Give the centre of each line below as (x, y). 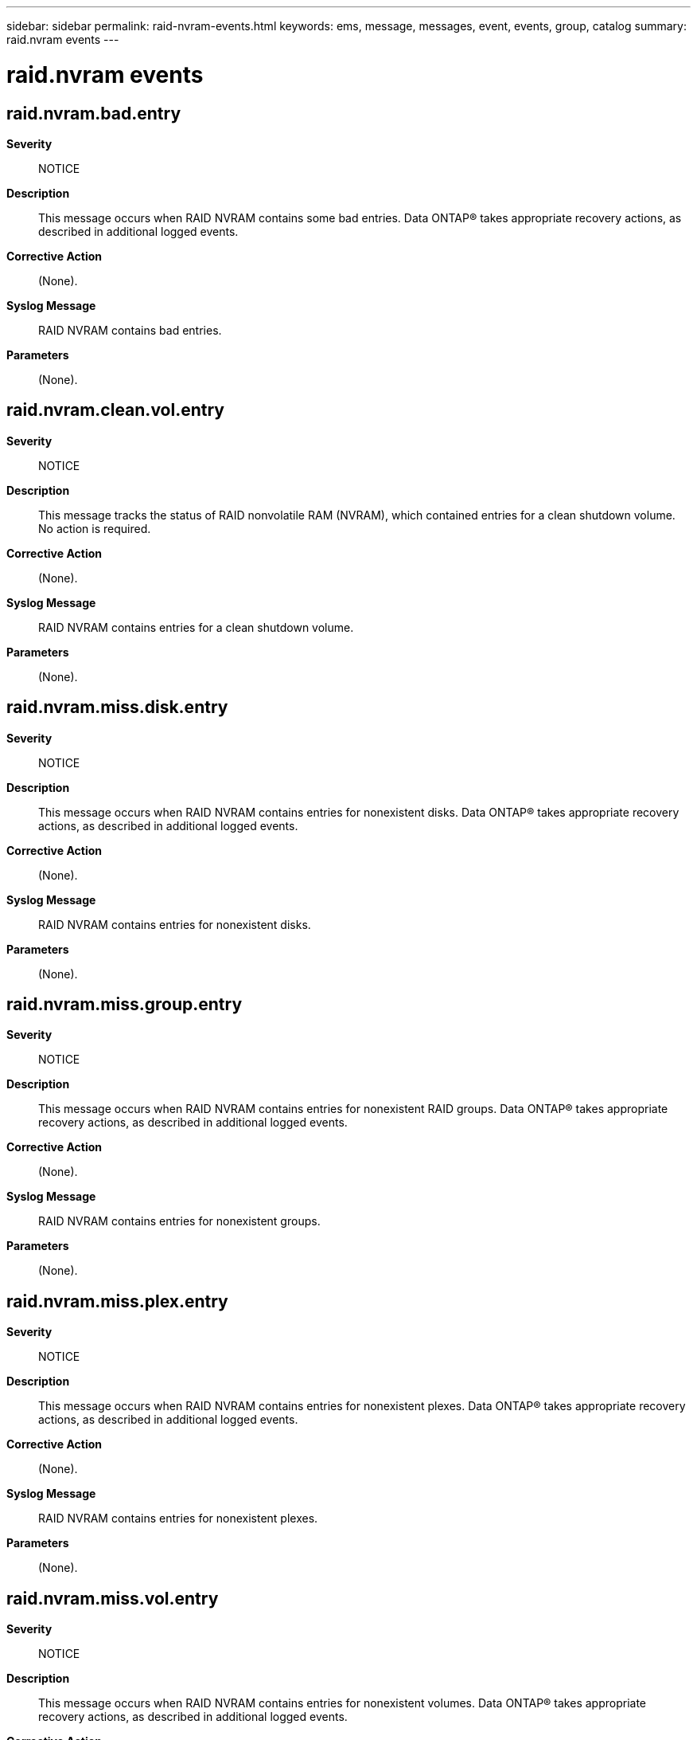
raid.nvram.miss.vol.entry (113, 1598)
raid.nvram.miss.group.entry (125, 1005)
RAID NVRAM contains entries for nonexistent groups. (179, 1221)
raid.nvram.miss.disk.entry (117, 707)
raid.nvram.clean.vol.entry (115, 410)
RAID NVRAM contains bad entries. (130, 330)
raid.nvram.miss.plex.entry (117, 1301)
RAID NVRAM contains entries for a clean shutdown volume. (196, 627)
